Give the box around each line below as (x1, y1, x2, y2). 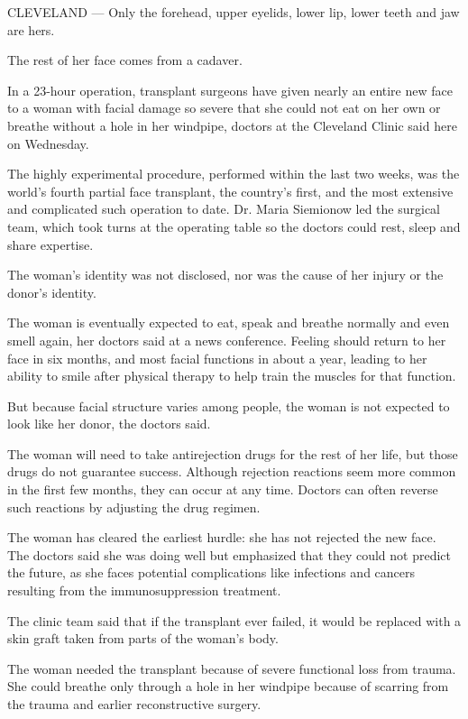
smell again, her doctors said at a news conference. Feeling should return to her (7, 330, 446, 349)
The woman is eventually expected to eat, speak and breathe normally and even (7, 313, 450, 332)
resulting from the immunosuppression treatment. (7, 581, 281, 600)
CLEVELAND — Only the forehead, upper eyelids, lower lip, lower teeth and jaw (7, 3, 460, 21)
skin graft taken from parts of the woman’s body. (7, 629, 279, 648)
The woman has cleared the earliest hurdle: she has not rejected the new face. (7, 528, 436, 547)
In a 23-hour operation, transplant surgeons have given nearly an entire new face (7, 80, 453, 99)
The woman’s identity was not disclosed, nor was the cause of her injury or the (7, 265, 444, 284)
